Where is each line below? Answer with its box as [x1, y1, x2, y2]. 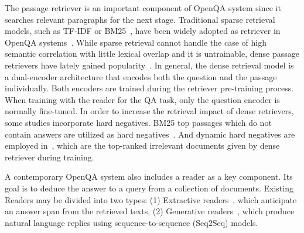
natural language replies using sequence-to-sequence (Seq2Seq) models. [5, 216, 258, 228]
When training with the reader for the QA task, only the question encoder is [5, 93, 280, 105]
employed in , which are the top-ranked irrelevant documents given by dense [5, 139, 280, 152]
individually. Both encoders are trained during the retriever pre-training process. [5, 82, 294, 94]
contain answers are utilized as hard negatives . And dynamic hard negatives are [5, 128, 295, 140]
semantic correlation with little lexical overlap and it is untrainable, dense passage [5, 47, 299, 60]
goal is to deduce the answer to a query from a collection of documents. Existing [5, 181, 293, 194]
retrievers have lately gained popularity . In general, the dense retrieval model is [5, 59, 294, 71]
